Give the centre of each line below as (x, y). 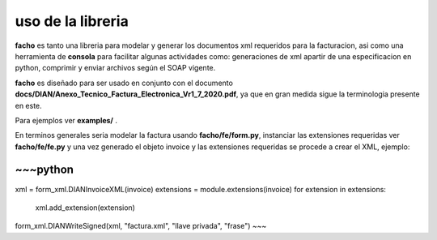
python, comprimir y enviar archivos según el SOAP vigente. (115, 68)
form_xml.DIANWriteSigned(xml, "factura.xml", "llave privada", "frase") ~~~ (141, 226)
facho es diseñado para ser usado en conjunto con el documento (124, 83)
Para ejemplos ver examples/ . (66, 120)
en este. (28, 105)
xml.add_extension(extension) (85, 208)
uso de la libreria (72, 21)
